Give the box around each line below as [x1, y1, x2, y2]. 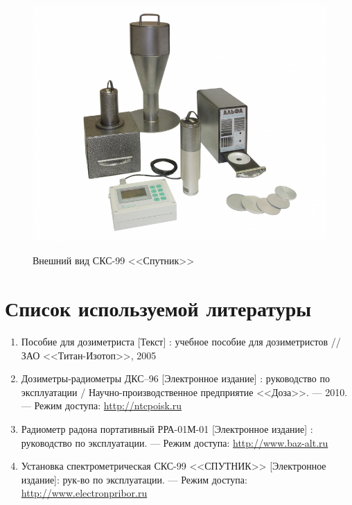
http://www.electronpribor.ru [21, 486, 148, 500]
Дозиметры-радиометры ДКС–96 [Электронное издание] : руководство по [21, 371, 330, 386]
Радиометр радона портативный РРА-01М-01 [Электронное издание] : [21, 421, 313, 436]
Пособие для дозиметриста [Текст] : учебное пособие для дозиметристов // [21, 334, 341, 348]
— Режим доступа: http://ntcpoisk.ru [21, 398, 182, 413]
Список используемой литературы [5, 294, 312, 323]
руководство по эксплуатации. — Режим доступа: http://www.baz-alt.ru [21, 435, 328, 450]
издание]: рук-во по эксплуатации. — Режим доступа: [21, 472, 247, 486]
